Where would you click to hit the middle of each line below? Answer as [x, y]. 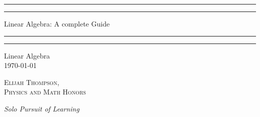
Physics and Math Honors [45, 92]
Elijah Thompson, [32, 82]
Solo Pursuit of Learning [42, 108]
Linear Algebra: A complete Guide [57, 23]
